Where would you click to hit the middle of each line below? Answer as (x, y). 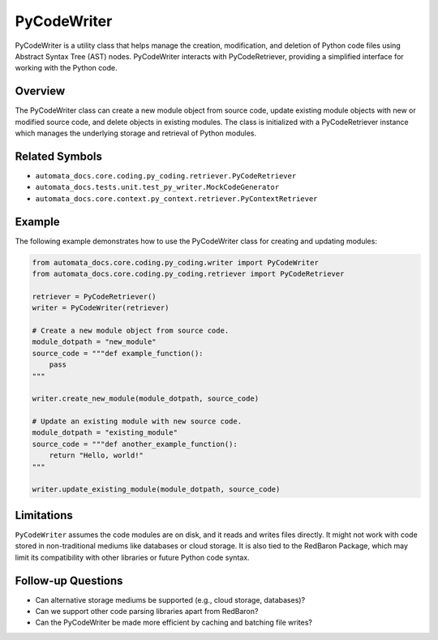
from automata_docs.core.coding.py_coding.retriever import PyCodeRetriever (188, 273)
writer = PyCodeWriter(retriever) (101, 308)
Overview (40, 91)
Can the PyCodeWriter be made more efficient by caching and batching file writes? (174, 623)
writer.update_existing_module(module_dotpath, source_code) (156, 490)
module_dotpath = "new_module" (94, 342)
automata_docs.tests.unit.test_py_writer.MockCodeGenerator (157, 187)
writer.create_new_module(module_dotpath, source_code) (146, 399)
